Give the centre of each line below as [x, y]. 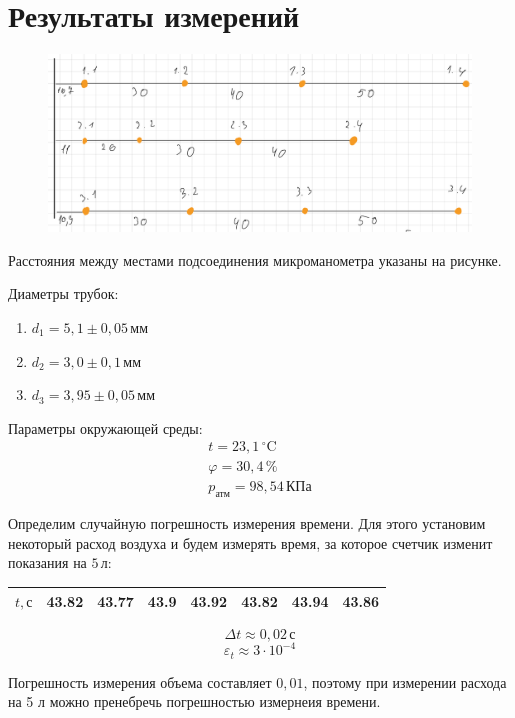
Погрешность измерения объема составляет [140, 681]
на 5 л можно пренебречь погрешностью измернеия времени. [194, 701]
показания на [47, 562]
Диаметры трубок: [63, 293]
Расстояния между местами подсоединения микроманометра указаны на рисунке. [255, 259]
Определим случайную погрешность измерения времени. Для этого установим [247, 523]
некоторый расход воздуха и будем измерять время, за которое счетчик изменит [250, 542]
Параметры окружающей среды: [105, 427]
